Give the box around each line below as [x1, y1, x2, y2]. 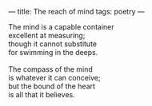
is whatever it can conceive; [8, 73, 101, 82]
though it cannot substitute [8, 39, 98, 49]
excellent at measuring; [8, 31, 86, 40]
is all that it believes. [8, 90, 76, 99]
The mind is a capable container [8, 22, 114, 31]
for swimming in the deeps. [8, 48, 98, 57]
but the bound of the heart [8, 81, 96, 91]
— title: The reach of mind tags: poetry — [8, 7, 146, 16]
